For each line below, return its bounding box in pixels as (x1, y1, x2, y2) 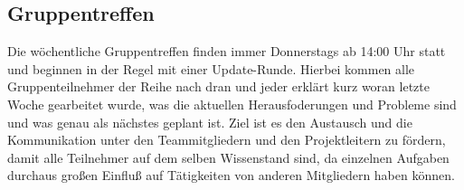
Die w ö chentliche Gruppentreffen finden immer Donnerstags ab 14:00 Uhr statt (7, 42, 446, 61)
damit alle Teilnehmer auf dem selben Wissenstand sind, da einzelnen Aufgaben (7, 147, 450, 166)
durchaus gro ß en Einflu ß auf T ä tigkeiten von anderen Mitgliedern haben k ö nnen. (7, 166, 455, 185)
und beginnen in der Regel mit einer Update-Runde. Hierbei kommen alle (7, 59, 415, 78)
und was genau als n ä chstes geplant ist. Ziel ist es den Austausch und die (7, 112, 412, 131)
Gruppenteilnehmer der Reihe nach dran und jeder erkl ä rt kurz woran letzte (7, 77, 430, 96)
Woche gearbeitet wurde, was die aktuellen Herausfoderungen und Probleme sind (7, 94, 457, 113)
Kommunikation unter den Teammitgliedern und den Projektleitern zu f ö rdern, (7, 130, 446, 149)
